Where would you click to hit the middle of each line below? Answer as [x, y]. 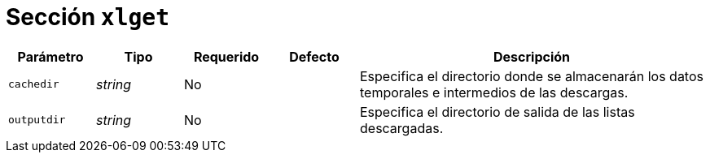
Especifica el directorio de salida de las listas [497, 112]
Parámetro [50, 56]
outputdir [37, 120]
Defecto [314, 56]
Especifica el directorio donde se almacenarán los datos [532, 76]
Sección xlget [88, 17]
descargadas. [402, 128]
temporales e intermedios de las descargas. [494, 92]
